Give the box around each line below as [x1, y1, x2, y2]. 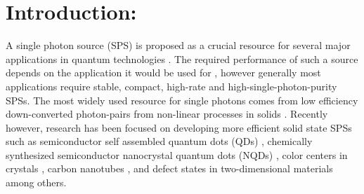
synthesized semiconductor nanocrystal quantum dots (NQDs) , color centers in [6, 147, 348, 162]
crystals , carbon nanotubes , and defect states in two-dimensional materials [6, 161, 333, 176]
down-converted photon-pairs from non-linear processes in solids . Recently [6, 106, 328, 121]
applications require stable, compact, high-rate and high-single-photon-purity [6, 78, 337, 93]
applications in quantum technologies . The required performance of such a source [6, 51, 358, 66]
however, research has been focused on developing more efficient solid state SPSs [6, 120, 352, 134]
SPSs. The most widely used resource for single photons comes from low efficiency [6, 92, 358, 107]
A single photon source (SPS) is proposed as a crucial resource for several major [6, 38, 351, 53]
